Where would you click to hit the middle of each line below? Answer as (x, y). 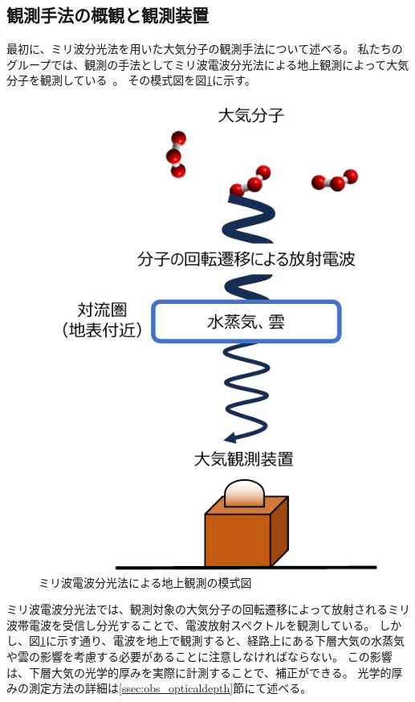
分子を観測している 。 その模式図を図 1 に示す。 (131, 80)
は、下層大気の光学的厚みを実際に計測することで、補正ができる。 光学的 (199, 672)
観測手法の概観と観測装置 (108, 15)
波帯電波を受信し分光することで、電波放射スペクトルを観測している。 (191, 624)
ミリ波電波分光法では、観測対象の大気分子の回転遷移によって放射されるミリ (208, 609)
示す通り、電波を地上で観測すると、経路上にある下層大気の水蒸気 (230, 640)
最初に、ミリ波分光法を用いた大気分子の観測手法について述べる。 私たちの (205, 49)
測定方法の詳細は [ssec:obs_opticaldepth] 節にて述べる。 (170, 688)
